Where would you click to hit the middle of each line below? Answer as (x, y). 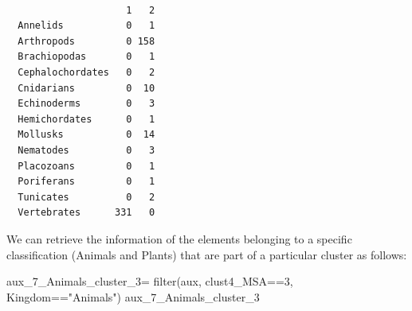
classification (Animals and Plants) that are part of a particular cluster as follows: (207, 254)
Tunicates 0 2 (86, 197)
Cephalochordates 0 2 (86, 72)
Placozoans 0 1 (86, 166)
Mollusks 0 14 (86, 135)
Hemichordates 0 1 (86, 119)
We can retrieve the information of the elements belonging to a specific (179, 238)
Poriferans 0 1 (86, 182)
